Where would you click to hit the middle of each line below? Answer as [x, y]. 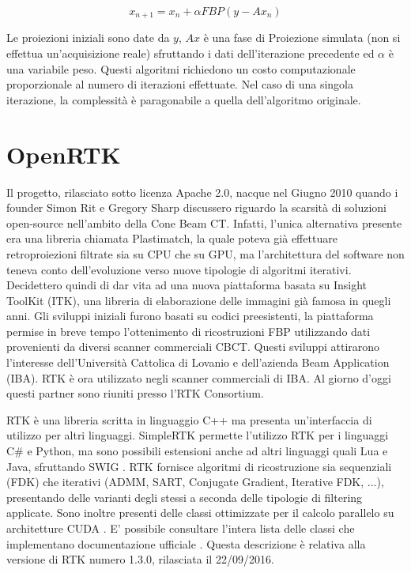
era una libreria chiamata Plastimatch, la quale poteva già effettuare [172, 238]
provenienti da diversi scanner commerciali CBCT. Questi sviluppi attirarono [193, 347]
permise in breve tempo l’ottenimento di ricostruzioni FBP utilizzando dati [189, 331]
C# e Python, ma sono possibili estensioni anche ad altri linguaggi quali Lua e [197, 451]
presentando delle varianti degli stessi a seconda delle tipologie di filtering [185, 497]
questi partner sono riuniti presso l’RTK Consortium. [135, 393]
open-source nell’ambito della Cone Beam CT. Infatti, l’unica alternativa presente [204, 222]
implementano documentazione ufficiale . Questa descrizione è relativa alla [186, 543]
